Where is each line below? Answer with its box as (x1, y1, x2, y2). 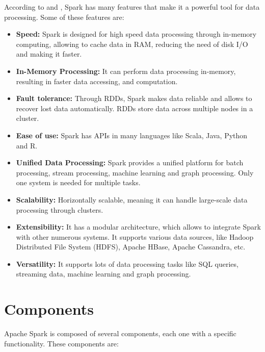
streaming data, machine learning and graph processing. (16, 268, 191, 279)
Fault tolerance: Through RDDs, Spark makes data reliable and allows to (16, 93, 252, 104)
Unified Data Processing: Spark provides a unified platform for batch (16, 157, 244, 168)
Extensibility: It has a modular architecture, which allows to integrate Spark (16, 221, 261, 232)
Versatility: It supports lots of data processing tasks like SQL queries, (16, 258, 238, 269)
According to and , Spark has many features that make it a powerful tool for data (4, 2, 260, 12)
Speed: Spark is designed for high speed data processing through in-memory (16, 29, 257, 39)
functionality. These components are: (4, 338, 119, 348)
